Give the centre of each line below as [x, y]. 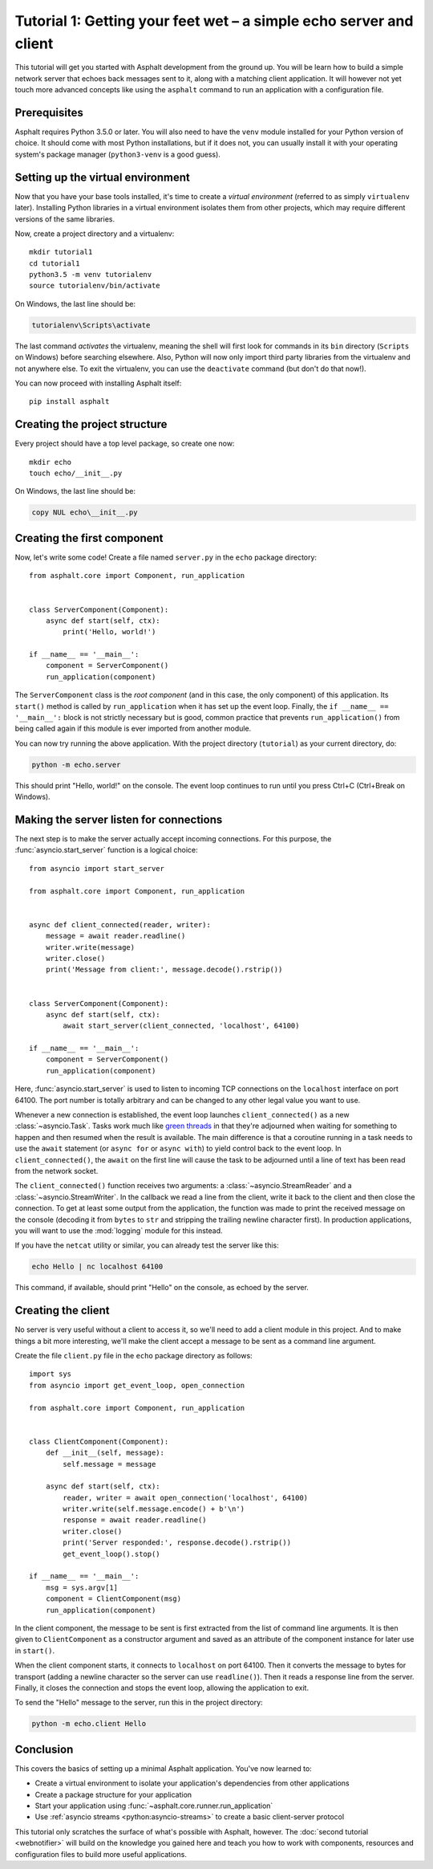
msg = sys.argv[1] [82, 1587]
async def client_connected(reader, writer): [120, 924]
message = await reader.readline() [115, 936]
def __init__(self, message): [105, 1453]
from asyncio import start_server [97, 868]
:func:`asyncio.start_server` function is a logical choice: [106, 850]
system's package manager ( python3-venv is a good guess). [117, 154]
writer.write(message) [90, 947]
